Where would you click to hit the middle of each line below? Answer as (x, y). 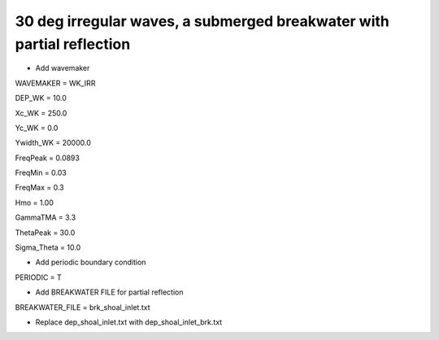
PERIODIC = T (39, 277)
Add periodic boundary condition (91, 262)
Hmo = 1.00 (35, 203)
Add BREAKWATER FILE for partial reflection (109, 292)
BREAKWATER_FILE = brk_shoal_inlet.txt (83, 307)
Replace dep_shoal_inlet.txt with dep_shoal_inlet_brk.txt (129, 322)
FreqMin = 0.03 (41, 173)
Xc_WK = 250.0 (41, 113)
